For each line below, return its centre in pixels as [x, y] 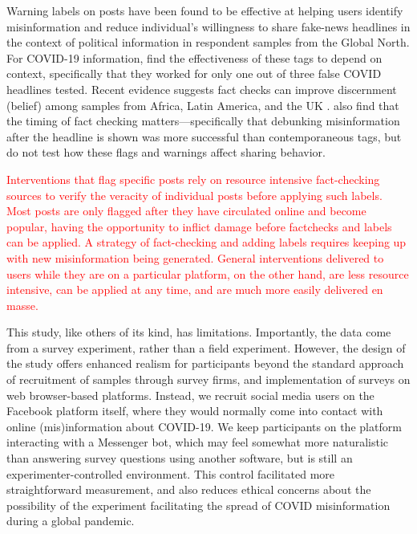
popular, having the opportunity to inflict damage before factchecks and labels [199, 226]
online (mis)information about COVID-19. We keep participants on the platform [204, 426]
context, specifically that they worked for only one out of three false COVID [194, 73]
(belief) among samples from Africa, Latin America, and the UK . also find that [203, 105]
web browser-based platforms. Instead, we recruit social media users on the [190, 395]
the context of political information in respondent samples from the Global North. [208, 42]
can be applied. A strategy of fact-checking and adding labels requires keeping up [206, 242]
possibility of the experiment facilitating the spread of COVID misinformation [198, 505]
